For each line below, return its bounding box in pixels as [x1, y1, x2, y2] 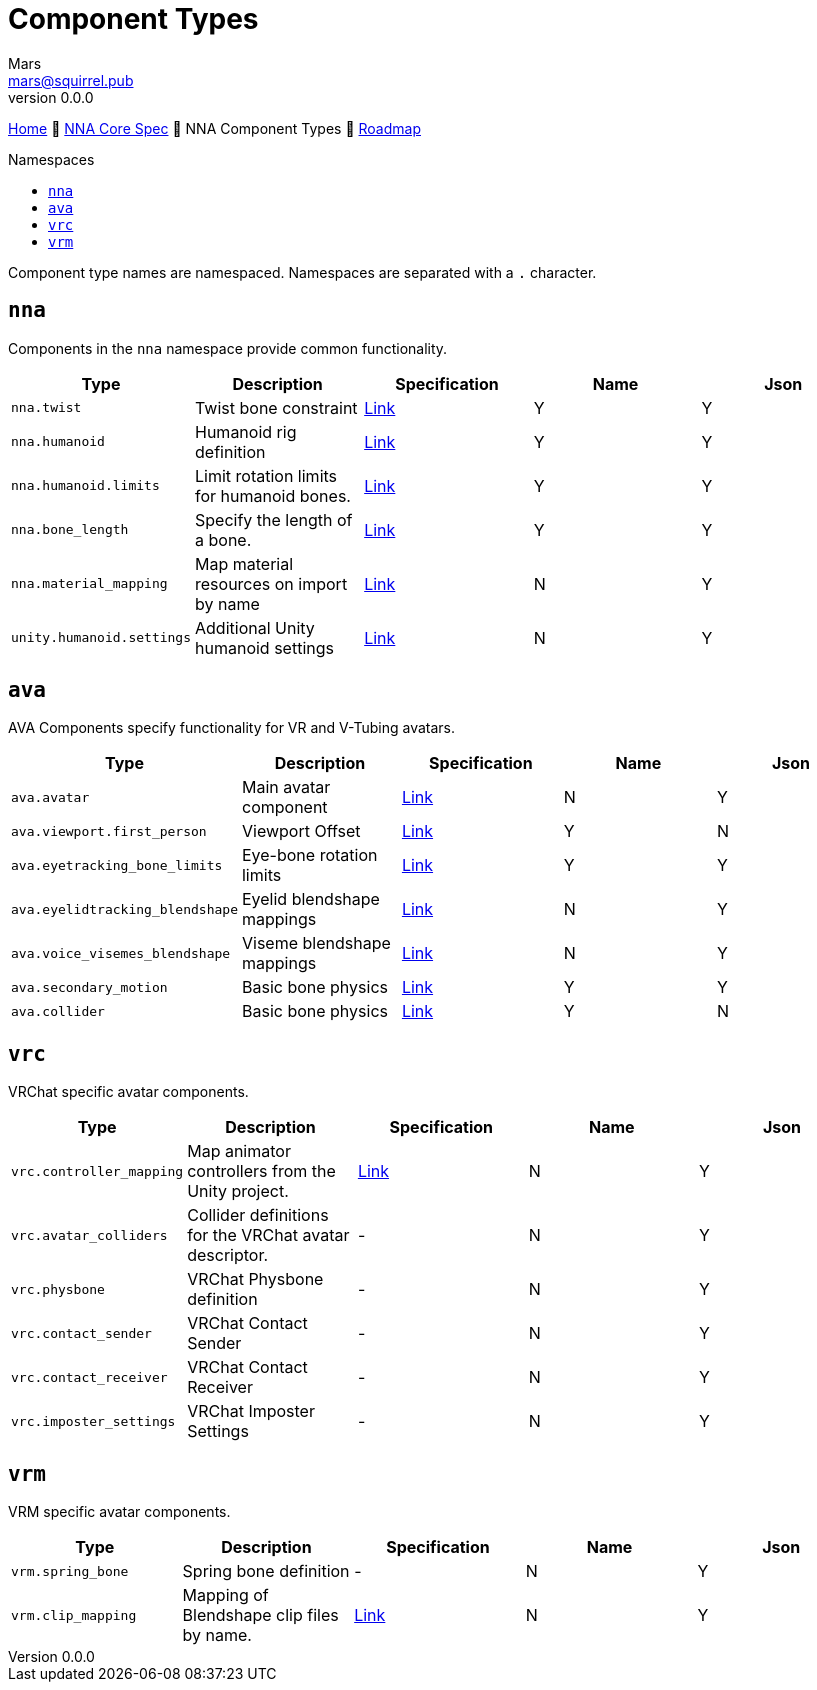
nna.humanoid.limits [11, 478, 160, 494]
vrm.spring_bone [11, 1563, 129, 1579]
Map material [195, 553, 294, 574]
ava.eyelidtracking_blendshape [11, 901, 238, 917]
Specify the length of [195, 509, 353, 530]
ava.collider [11, 1003, 105, 1019]
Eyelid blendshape [241, 889, 380, 910]
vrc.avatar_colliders [11, 1227, 168, 1243]
